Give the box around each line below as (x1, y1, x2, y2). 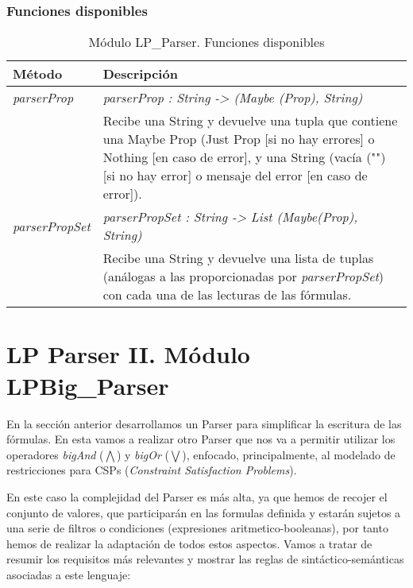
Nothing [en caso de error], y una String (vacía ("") (102, 148, 386, 167)
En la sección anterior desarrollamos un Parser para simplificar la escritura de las (6, 415, 402, 431)
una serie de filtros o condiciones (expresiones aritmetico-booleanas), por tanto (6, 520, 388, 536)
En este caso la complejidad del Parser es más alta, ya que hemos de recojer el (6, 488, 388, 505)
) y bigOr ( (116, 446, 169, 462)
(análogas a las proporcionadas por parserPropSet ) (102, 267, 384, 286)
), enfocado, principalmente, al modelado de (182, 446, 396, 462)
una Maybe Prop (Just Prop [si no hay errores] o (102, 130, 375, 149)
